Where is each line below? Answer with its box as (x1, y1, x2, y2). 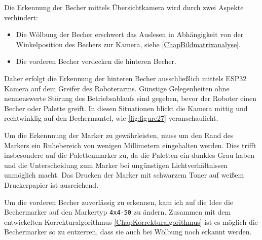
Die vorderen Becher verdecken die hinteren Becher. (16, 56, 176, 66)
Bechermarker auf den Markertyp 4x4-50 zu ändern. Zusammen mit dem (4, 207, 231, 217)
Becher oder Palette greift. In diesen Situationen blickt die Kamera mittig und (4, 102, 248, 113)
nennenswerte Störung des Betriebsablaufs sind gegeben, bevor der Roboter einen (4, 93, 257, 104)
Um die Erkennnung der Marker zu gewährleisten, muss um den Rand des (4, 129, 234, 140)
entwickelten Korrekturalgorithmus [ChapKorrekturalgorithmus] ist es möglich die (4, 216, 258, 227)
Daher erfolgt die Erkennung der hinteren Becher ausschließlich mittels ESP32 (4, 73, 247, 83)
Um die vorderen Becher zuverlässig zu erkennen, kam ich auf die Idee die (4, 196, 233, 207)
